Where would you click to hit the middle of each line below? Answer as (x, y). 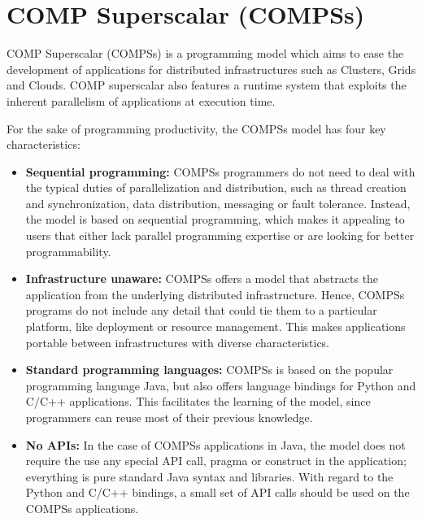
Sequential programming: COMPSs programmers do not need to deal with (220, 171)
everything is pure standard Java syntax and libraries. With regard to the (209, 476)
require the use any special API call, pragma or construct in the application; (216, 461)
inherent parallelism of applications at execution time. (141, 100)
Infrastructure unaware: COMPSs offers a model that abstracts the (202, 278)
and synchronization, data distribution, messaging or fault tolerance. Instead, (218, 203)
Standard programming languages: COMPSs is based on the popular (209, 370)
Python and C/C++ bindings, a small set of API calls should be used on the (218, 492)
